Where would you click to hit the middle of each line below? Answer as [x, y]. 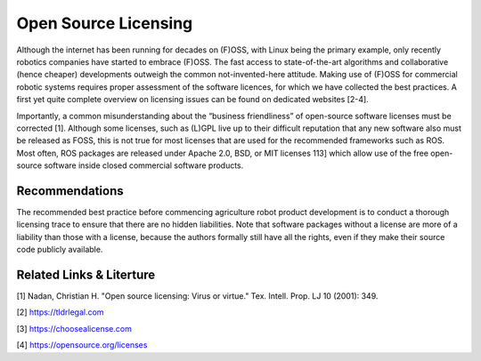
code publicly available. [60, 250]
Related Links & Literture [86, 274]
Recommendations [70, 191]
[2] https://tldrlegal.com [60, 312]
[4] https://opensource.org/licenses [82, 345]
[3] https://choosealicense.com [74, 328]
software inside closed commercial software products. [144, 165]
